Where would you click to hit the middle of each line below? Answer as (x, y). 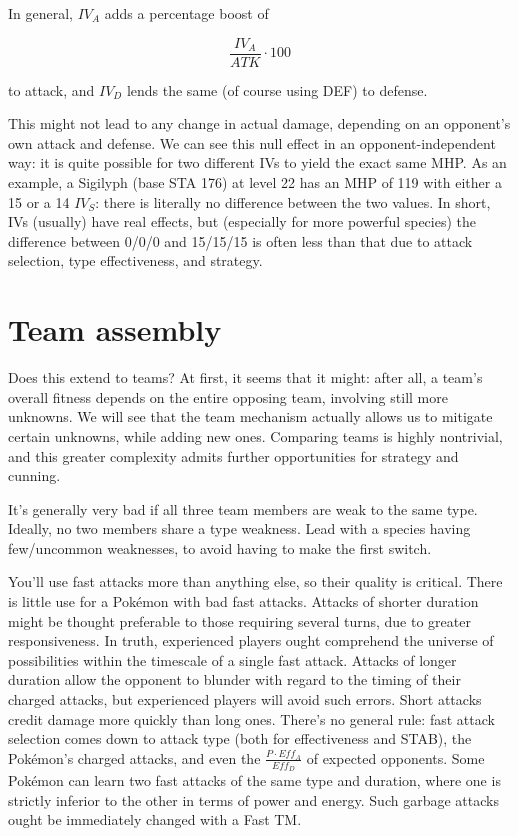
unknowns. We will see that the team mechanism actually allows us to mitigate (250, 416)
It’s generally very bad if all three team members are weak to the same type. (243, 508)
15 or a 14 (39, 201)
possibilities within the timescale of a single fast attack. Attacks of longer (232, 659)
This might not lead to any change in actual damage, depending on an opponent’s (259, 123)
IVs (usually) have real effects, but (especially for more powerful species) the (242, 221)
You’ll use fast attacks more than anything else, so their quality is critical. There (255, 581)
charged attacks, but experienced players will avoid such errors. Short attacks (245, 699)
